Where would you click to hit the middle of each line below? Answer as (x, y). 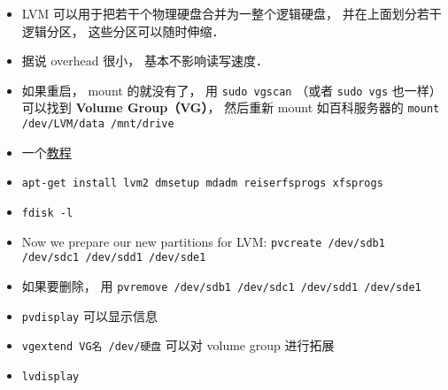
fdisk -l (47, 213)
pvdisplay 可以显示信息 (89, 315)
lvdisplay (50, 376)
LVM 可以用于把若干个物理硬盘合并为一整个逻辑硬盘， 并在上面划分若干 (232, 13)
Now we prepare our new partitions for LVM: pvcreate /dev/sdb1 (203, 241)
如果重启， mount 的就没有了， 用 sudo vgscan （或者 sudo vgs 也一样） (232, 90)
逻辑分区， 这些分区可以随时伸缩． (123, 31)
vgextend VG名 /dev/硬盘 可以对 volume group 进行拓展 (178, 345)
